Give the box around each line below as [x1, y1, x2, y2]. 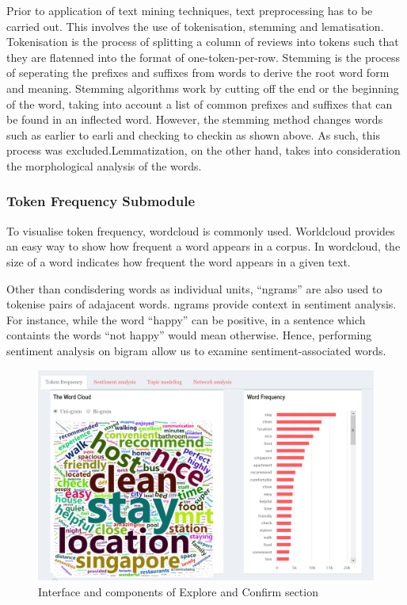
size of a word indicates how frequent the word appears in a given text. [6, 253, 351, 270]
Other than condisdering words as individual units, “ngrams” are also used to [6, 280, 382, 297]
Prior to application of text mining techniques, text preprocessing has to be [6, 2, 373, 18]
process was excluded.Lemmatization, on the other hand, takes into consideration [6, 142, 401, 159]
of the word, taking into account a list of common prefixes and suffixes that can [6, 95, 393, 112]
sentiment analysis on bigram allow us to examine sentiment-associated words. [6, 342, 386, 358]
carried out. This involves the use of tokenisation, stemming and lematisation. [6, 17, 384, 34]
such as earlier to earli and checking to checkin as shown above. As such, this [6, 126, 380, 143]
